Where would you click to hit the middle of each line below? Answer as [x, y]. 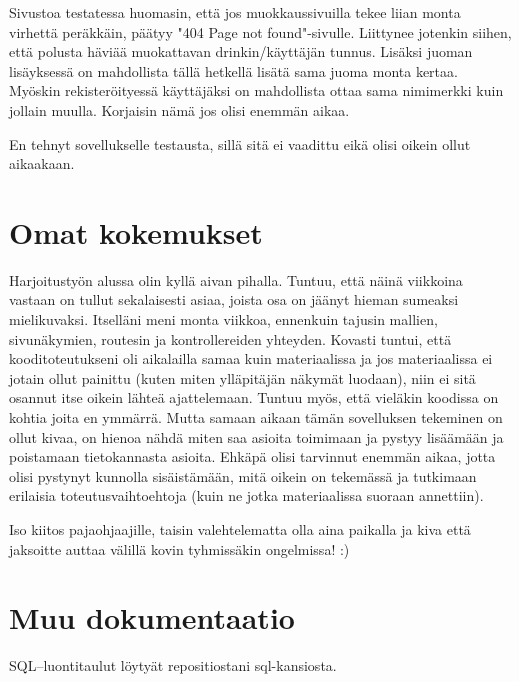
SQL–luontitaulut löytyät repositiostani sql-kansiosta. [173, 665]
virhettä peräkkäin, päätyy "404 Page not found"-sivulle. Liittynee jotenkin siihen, [260, 31]
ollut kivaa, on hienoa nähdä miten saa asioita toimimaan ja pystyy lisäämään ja [256, 436]
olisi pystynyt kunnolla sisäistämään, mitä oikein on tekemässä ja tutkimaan [243, 475]
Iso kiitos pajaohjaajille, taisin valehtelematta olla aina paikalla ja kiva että [240, 529]
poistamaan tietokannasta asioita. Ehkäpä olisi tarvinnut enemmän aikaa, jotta [252, 456]
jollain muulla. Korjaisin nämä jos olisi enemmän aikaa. [179, 109]
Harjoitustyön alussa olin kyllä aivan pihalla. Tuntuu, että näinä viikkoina [236, 279]
